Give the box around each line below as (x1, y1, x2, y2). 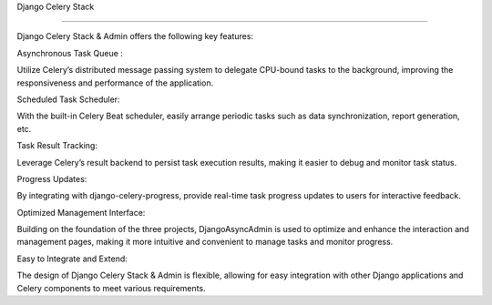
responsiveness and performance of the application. (16, 77, 214, 88)
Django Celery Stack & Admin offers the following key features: (16, 31, 254, 42)
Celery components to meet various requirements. (16, 282, 206, 293)
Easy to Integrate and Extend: (16, 253, 128, 264)
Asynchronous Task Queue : (16, 47, 123, 58)
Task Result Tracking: (16, 140, 97, 151)
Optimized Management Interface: (16, 207, 146, 218)
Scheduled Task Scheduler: (16, 94, 120, 105)
